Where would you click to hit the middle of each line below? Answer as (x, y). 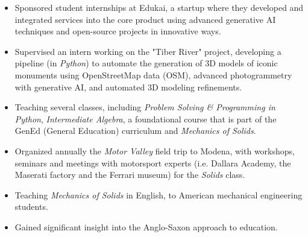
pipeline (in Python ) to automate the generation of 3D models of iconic (146, 63)
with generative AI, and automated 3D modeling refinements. (128, 87)
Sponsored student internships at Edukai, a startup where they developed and (159, 7)
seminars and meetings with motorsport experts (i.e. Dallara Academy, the (153, 163)
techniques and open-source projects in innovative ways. (118, 31)
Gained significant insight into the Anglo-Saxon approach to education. (146, 226)
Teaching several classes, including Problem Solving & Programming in (145, 107)
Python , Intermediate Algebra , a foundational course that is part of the (146, 118)
